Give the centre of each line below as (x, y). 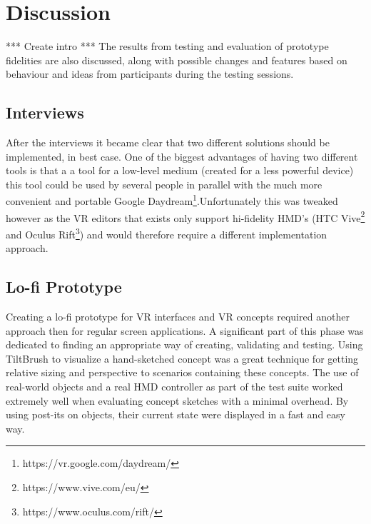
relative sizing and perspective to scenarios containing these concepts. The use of (182, 372)
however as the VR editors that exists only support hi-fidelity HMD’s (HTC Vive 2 (185, 216)
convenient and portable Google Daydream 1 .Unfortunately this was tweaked (172, 200)
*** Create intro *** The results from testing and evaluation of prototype (167, 46)
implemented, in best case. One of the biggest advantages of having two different (182, 156)
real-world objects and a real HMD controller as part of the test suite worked (174, 386)
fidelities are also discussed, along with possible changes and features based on (177, 60)
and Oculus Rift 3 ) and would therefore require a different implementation (167, 233)
